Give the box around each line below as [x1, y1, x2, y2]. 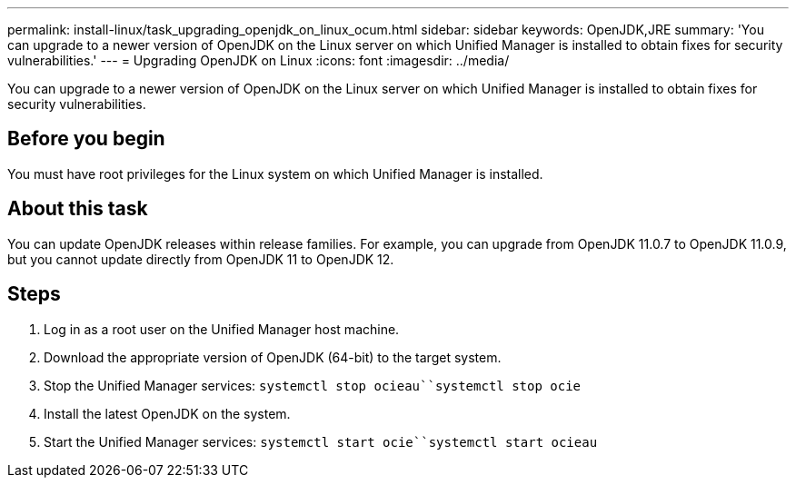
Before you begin [7, 127, 165, 151]
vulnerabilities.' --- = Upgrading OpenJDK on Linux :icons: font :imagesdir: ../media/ [7, 53, 510, 68]
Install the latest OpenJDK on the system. [44, 405, 291, 421]
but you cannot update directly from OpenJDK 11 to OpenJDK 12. [7, 251, 394, 267]
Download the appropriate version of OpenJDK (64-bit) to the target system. [44, 349, 502, 365]
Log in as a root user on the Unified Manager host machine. [44, 321, 400, 337]
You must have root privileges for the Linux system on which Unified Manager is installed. [7, 165, 543, 182]
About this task [7, 197, 148, 221]
